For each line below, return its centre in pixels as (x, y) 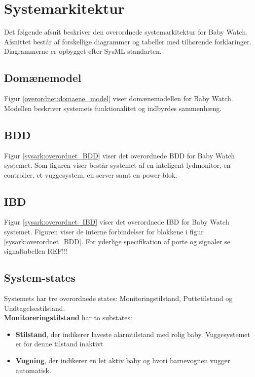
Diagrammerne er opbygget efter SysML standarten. (83, 51)
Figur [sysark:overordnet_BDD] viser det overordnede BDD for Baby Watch (120, 155)
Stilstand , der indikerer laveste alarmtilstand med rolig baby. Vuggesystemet (133, 334)
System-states (40, 278)
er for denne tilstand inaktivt (59, 344)
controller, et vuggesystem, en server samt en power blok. (91, 174)
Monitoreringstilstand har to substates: (68, 318)
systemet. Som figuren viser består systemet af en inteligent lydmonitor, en (117, 165)
